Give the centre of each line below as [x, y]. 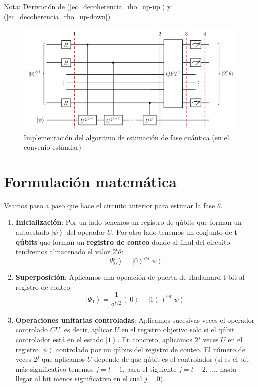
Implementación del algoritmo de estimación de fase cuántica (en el [127, 137]
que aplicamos [64, 359]
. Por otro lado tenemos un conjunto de [172, 232]
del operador [86, 232]
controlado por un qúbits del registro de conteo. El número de [150, 349]
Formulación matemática [90, 181]
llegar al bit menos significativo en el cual [79, 378]
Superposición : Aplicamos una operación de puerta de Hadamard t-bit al [130, 277]
